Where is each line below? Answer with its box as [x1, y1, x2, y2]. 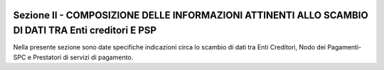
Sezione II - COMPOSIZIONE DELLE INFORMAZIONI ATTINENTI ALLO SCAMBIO [13, 9, 369, 21]
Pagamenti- [327, 43, 362, 52]
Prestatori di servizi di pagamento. [33, 53, 134, 62]
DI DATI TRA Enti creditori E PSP [13, 25, 156, 37]
